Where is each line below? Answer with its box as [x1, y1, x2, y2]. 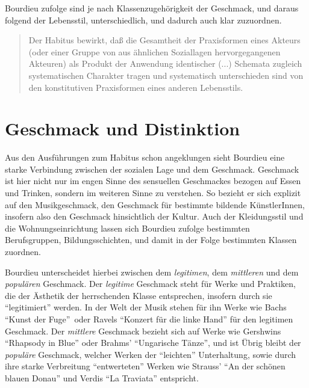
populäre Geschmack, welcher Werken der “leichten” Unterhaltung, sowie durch [5, 348, 296, 360]
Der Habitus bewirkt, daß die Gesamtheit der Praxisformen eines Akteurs [28, 34, 301, 46]
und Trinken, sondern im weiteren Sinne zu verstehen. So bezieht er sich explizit [5, 186, 301, 199]
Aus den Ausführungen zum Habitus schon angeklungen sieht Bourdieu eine [5, 151, 285, 164]
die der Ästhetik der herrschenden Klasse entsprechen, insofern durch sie [5, 289, 272, 301]
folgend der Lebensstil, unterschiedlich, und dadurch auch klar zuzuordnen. [5, 13, 282, 26]
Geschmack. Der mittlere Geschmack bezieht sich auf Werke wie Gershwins [5, 324, 281, 337]
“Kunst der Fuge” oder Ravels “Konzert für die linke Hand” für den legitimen [5, 313, 293, 325]
